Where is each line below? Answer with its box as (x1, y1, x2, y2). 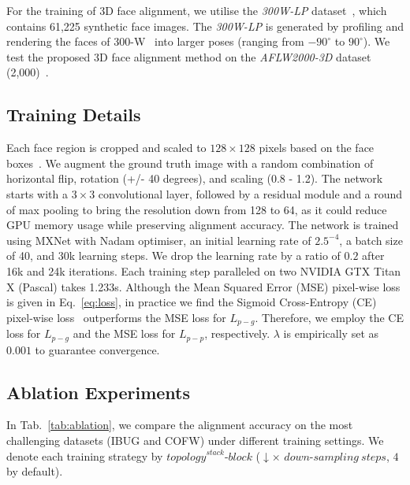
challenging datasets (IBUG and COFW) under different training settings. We (6, 432, 384, 448)
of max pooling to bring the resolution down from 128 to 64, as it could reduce (6, 201, 387, 217)
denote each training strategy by (6, 447, 163, 464)
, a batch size (339, 231, 403, 248)
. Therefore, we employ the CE (255, 309, 404, 325)
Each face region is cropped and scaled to (6, 139, 207, 156)
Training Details (6, 102, 141, 127)
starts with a (6, 185, 68, 202)
